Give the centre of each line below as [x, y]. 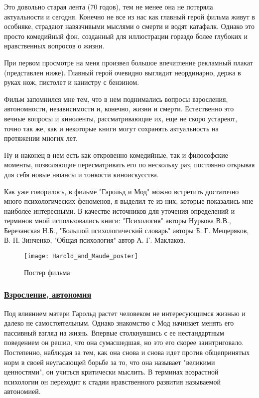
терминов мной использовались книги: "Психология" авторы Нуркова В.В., [118, 220]
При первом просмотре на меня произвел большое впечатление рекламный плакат [129, 62]
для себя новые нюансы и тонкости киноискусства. [81, 174]
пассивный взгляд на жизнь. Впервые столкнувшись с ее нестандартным [114, 332]
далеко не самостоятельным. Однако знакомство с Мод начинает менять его [119, 323]
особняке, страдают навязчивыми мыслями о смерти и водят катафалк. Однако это [129, 26]
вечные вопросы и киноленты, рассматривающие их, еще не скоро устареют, [121, 118]
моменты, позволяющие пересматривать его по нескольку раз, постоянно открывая [129, 165]
